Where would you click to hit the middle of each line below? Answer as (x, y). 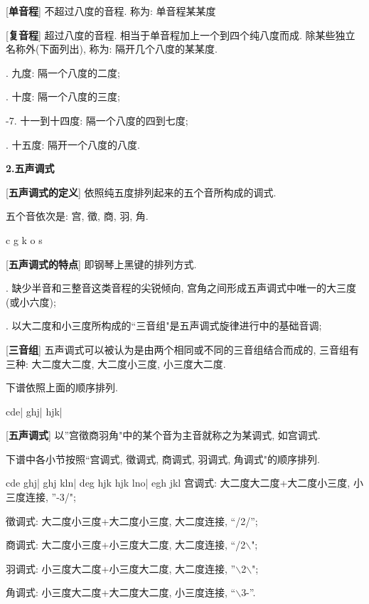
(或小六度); (31, 301)
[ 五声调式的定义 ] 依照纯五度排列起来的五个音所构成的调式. (141, 192)
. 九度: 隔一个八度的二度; (63, 72)
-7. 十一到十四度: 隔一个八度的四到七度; (97, 120)
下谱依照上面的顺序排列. (62, 387)
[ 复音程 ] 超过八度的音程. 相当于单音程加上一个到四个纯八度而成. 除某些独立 (181, 35)
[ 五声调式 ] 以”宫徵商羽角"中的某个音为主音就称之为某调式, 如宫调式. (163, 435)
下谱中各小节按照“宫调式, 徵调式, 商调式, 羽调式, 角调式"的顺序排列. (163, 459)
